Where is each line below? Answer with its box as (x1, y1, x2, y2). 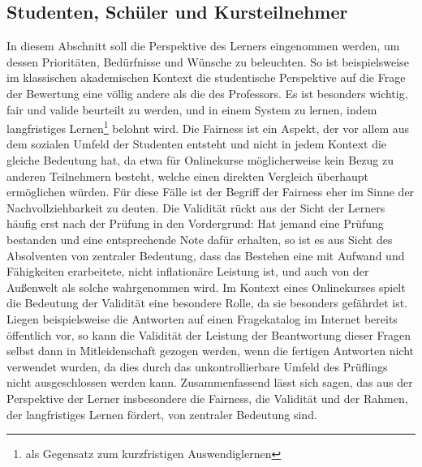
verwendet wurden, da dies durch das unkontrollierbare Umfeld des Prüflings (6, 358, 388, 375)
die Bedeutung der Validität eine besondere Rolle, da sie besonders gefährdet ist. (6, 294, 408, 311)
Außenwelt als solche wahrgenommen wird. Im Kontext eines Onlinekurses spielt (6, 278, 406, 295)
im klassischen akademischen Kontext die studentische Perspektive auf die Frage (6, 69, 406, 86)
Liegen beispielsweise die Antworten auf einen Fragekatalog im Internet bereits (6, 310, 398, 327)
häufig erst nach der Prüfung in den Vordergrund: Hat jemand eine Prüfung (6, 215, 384, 232)
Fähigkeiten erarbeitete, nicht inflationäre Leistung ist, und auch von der (6, 263, 369, 280)
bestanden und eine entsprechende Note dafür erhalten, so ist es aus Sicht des (6, 230, 393, 247)
